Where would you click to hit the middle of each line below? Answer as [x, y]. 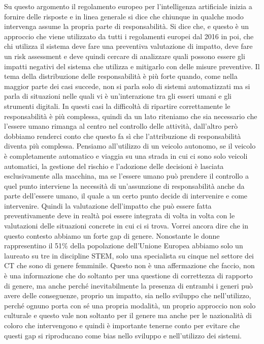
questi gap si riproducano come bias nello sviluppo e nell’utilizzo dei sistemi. [123, 335]
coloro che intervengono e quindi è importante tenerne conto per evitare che [122, 325]
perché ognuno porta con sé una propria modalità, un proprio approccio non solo [130, 305]
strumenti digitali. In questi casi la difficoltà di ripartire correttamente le [117, 106]
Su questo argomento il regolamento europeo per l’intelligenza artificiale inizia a [128, 6]
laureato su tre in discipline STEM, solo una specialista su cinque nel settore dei [129, 255]
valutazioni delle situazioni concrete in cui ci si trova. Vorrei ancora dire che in [126, 226]
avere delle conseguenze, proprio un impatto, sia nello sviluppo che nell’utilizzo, [128, 295]
